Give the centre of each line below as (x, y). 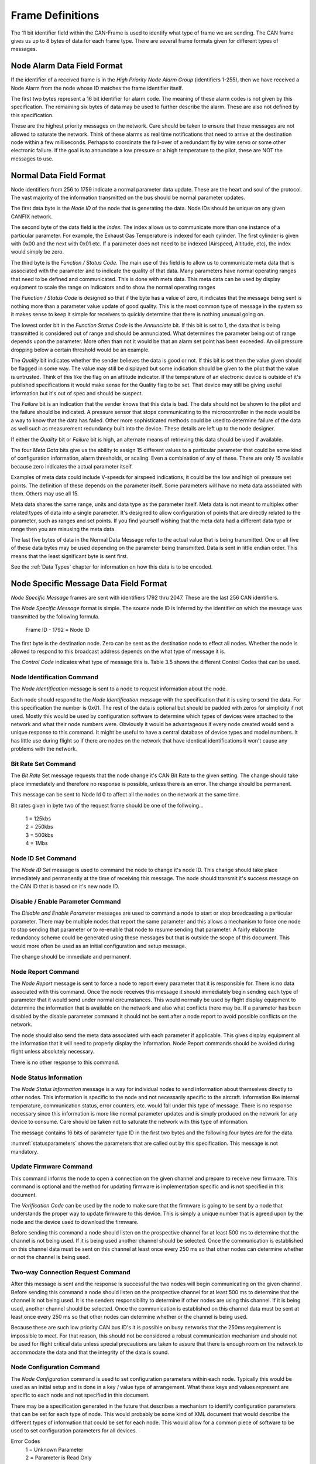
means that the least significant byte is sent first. (69, 556)
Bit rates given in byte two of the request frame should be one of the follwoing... (107, 805)
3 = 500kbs (39, 835)
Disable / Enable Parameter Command (66, 901)
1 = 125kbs (38, 818)
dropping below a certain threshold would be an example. (80, 350)
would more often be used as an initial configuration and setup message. (99, 946)
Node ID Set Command (44, 858)
